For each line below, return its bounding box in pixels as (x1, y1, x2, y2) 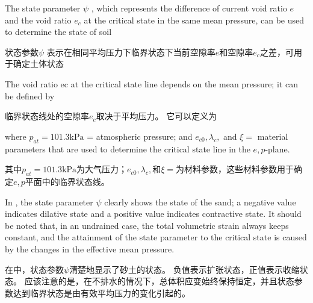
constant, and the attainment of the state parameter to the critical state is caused (5, 231, 307, 243)
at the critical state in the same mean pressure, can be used (84, 13, 305, 26)
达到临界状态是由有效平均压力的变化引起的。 (13, 286, 190, 299)
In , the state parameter (5, 195, 93, 208)
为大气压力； (76, 163, 128, 175)
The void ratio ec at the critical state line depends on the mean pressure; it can (5, 77, 298, 90)
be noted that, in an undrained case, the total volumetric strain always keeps (5, 219, 289, 231)
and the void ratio (5, 13, 72, 26)
